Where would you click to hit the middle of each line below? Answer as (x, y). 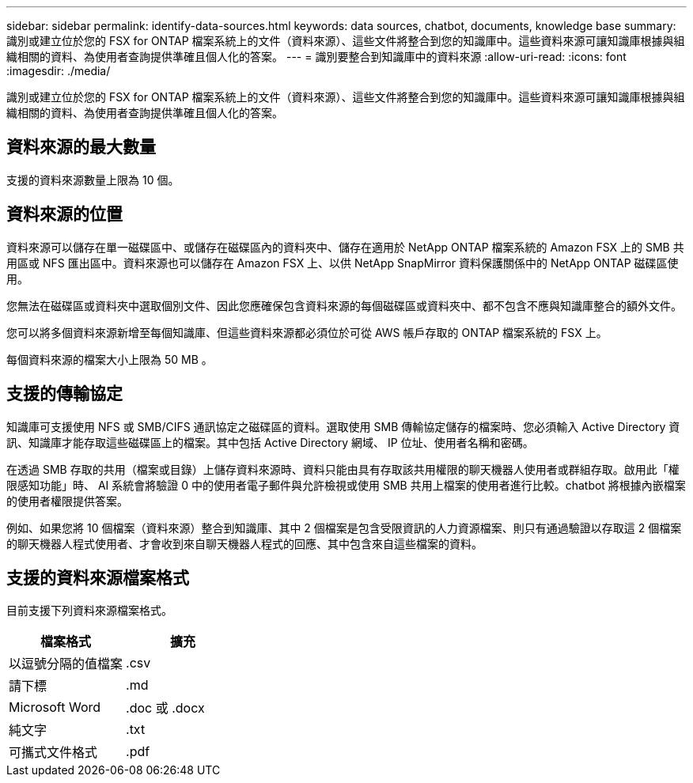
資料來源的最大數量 (81, 147)
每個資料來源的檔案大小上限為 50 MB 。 (110, 359)
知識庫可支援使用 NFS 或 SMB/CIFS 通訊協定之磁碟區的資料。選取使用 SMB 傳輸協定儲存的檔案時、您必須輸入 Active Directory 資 (343, 426)
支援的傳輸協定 (64, 394)
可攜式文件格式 (53, 753)
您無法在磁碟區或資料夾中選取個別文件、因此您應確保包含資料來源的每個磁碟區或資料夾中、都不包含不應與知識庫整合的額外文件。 (344, 305)
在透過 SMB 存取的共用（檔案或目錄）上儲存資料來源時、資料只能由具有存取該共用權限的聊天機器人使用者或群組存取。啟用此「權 (343, 469)
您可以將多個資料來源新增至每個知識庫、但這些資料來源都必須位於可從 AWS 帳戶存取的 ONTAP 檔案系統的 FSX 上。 (307, 332)
